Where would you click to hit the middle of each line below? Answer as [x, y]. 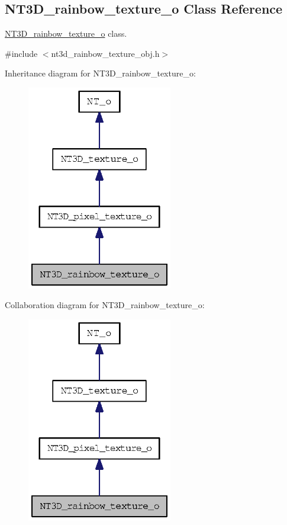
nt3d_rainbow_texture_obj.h [105, 53]
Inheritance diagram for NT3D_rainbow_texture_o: [100, 73]
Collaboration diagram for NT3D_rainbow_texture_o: [105, 305]
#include [21, 53]
